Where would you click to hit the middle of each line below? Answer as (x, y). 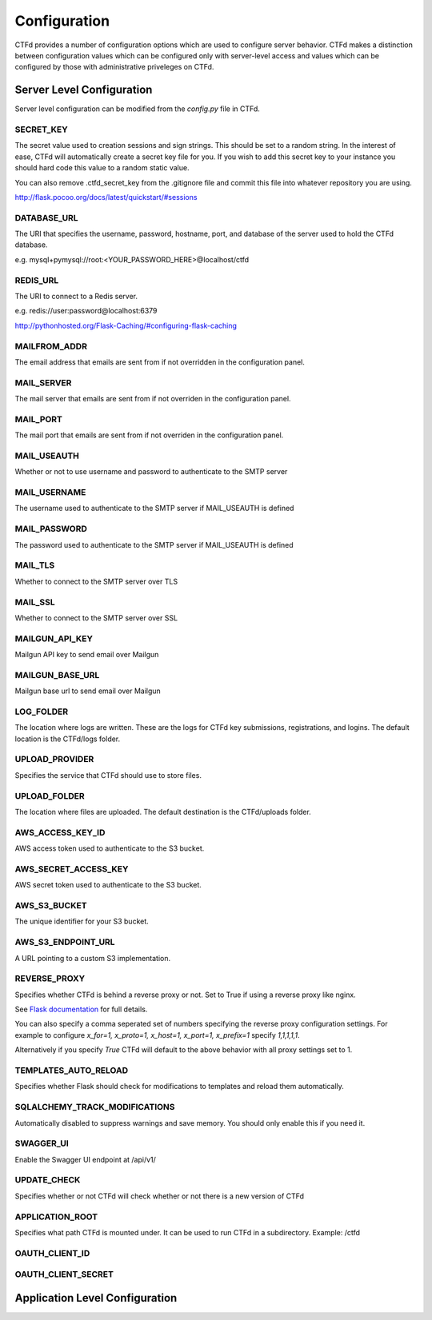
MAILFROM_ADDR (51, 346)
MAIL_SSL (35, 602)
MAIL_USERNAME (50, 493)
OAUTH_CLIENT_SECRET (64, 1274)
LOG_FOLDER (41, 712)
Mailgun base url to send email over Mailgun (88, 691)
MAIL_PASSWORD (51, 529)
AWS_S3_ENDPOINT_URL (65, 942)
